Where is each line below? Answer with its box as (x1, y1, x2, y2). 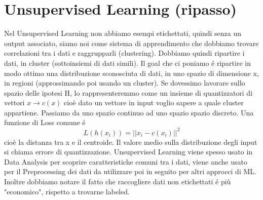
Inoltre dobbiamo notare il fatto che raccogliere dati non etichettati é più (4, 176, 231, 186)
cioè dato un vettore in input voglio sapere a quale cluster (64, 97, 244, 108)
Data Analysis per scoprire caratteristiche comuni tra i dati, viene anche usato (4, 156, 247, 167)
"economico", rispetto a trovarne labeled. (4, 186, 130, 196)
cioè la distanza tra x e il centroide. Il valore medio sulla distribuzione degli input (4, 136, 257, 147)
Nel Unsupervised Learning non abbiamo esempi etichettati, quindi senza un (4, 28, 242, 38)
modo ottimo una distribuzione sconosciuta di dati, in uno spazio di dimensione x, (4, 67, 259, 78)
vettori (4, 97, 25, 108)
